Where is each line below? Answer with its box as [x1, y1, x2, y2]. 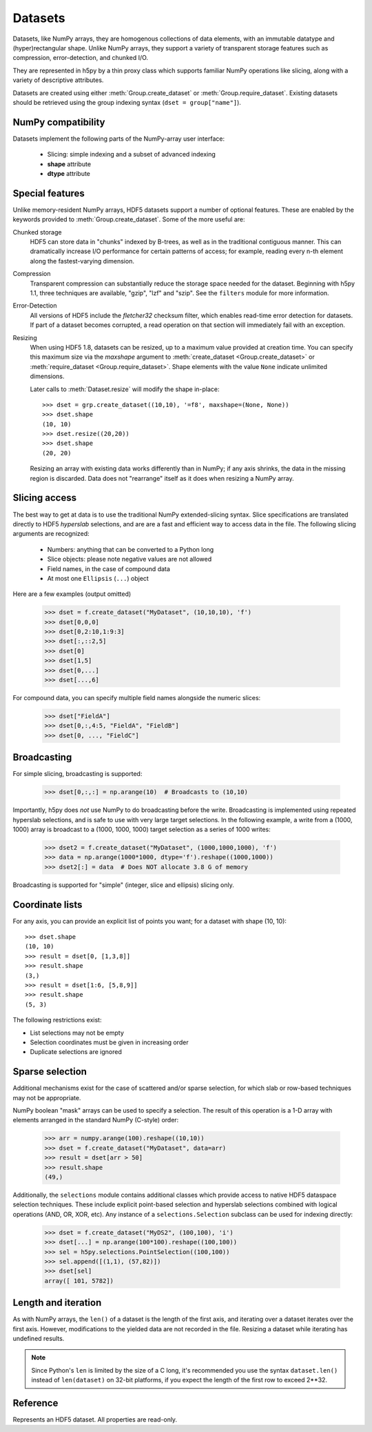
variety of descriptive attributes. [12, 76, 104, 84]
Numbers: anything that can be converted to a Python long [47, 545, 214, 553]
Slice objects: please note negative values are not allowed [47, 555, 212, 564]
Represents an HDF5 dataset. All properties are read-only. [12, 1415, 178, 1424]
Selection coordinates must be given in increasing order [30, 1038, 189, 1046]
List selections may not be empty [30, 1028, 124, 1037]
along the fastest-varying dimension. [30, 257, 134, 265]
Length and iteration [12, 1297, 102, 1309]
